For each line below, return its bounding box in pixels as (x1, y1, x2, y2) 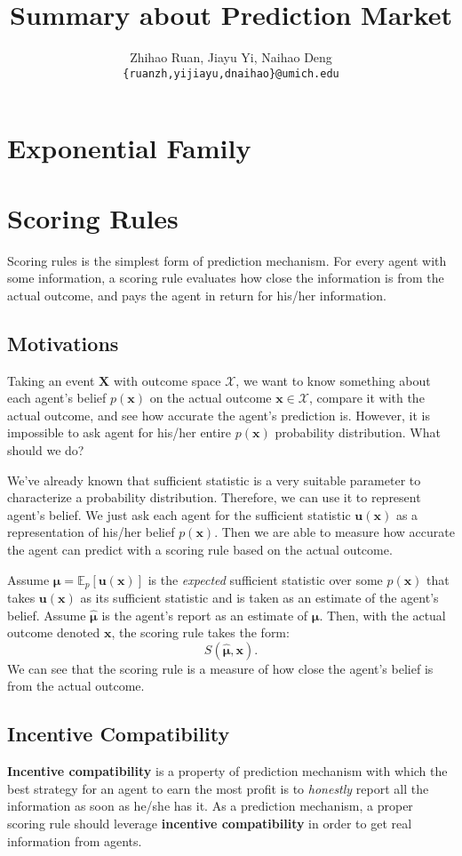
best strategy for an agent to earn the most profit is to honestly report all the (7, 779, 429, 797)
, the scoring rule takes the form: (111, 623, 290, 642)
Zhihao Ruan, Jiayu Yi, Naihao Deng (130, 48, 332, 67)
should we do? (7, 441, 84, 460)
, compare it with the (308, 388, 425, 407)
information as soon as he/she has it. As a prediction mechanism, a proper (7, 796, 413, 815)
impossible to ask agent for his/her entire (7, 423, 232, 442)
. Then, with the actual (319, 605, 446, 624)
